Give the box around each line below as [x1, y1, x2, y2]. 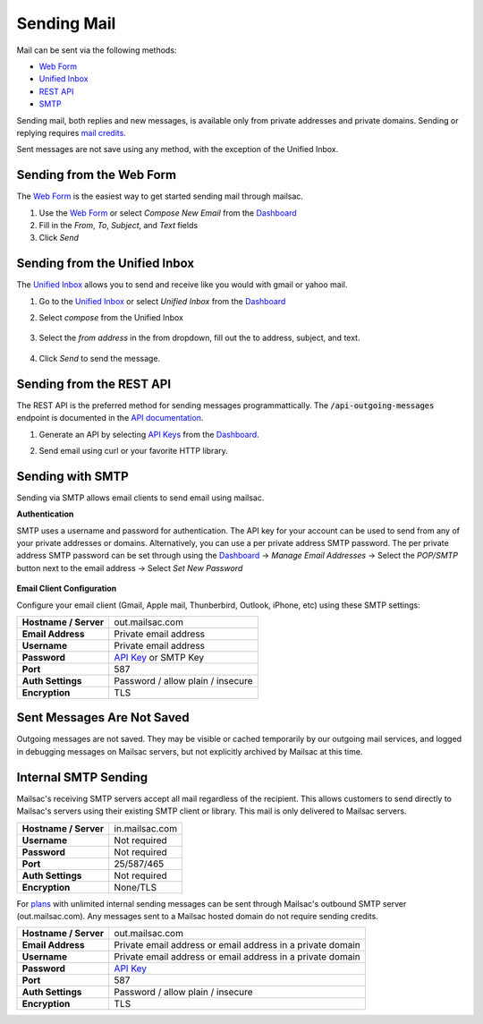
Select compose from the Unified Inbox [38, 312, 183, 323]
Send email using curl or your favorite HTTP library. [38, 445, 228, 456]
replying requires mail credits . [16, 127, 127, 138]
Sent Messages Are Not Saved [16, 710, 190, 725]
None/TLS [114, 881, 157, 893]
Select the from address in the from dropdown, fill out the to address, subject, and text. [38, 332, 360, 344]
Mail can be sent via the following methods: [16, 45, 177, 55]
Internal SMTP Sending [16, 770, 148, 785]
